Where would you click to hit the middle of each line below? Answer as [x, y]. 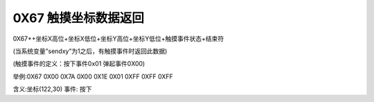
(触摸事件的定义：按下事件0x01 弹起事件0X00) [79, 64]
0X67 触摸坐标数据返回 [79, 18]
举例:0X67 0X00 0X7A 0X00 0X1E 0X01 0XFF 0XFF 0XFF [93, 76]
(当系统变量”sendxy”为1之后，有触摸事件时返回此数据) [90, 51]
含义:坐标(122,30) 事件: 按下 [53, 89]
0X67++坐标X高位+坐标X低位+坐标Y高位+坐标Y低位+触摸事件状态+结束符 [118, 39]
